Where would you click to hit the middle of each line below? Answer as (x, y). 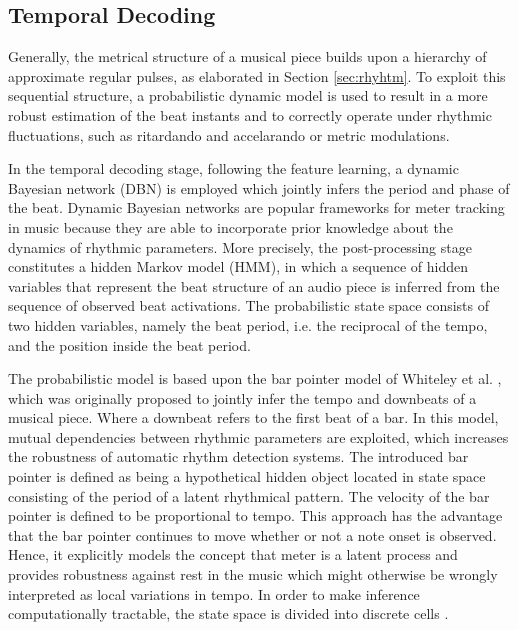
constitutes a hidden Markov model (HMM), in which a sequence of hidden (238, 266)
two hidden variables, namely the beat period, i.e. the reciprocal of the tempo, (248, 324)
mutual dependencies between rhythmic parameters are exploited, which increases (258, 436)
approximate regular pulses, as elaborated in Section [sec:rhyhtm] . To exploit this (257, 75)
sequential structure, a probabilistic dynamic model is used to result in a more (248, 95)
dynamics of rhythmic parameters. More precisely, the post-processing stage (240, 246)
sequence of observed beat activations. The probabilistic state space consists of (248, 305)
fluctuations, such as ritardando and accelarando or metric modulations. (229, 134)
